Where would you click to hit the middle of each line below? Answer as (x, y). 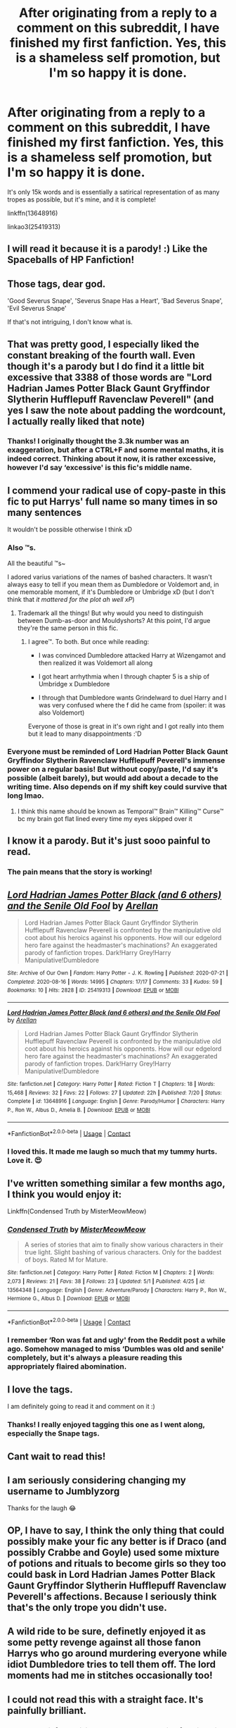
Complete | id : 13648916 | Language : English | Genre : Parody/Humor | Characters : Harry (116, 1101)
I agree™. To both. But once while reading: (88, 641)
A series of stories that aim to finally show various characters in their (124, 1245)
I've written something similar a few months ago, (116, 1183)
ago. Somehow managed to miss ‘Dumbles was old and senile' (116, 1349)
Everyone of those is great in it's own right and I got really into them (126, 726)
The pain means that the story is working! (80, 872)
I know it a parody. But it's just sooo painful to (109, 841)
